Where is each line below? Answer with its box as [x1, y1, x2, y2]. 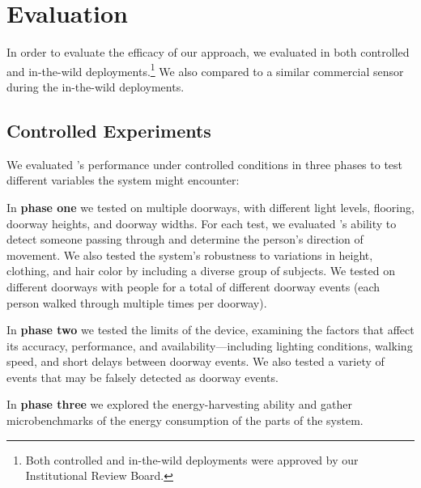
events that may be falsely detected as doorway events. [6, 368, 279, 385]
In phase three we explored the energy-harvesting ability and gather [6, 396, 352, 413]
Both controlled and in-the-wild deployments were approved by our [25, 451, 359, 468]
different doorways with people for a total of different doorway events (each [6, 278, 381, 295]
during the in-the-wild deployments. [6, 78, 185, 95]
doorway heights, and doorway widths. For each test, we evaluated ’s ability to [6, 214, 397, 231]
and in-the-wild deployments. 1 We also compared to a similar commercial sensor [6, 60, 404, 79]
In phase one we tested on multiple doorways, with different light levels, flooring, [6, 198, 415, 215]
